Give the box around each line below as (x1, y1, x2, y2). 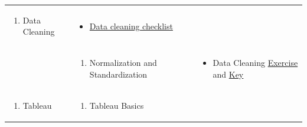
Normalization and (89, 56, 157, 69)
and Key (213, 68, 244, 80)
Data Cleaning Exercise (213, 56, 298, 69)
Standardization (89, 68, 148, 80)
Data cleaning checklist (89, 19, 173, 32)
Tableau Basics (89, 99, 144, 111)
